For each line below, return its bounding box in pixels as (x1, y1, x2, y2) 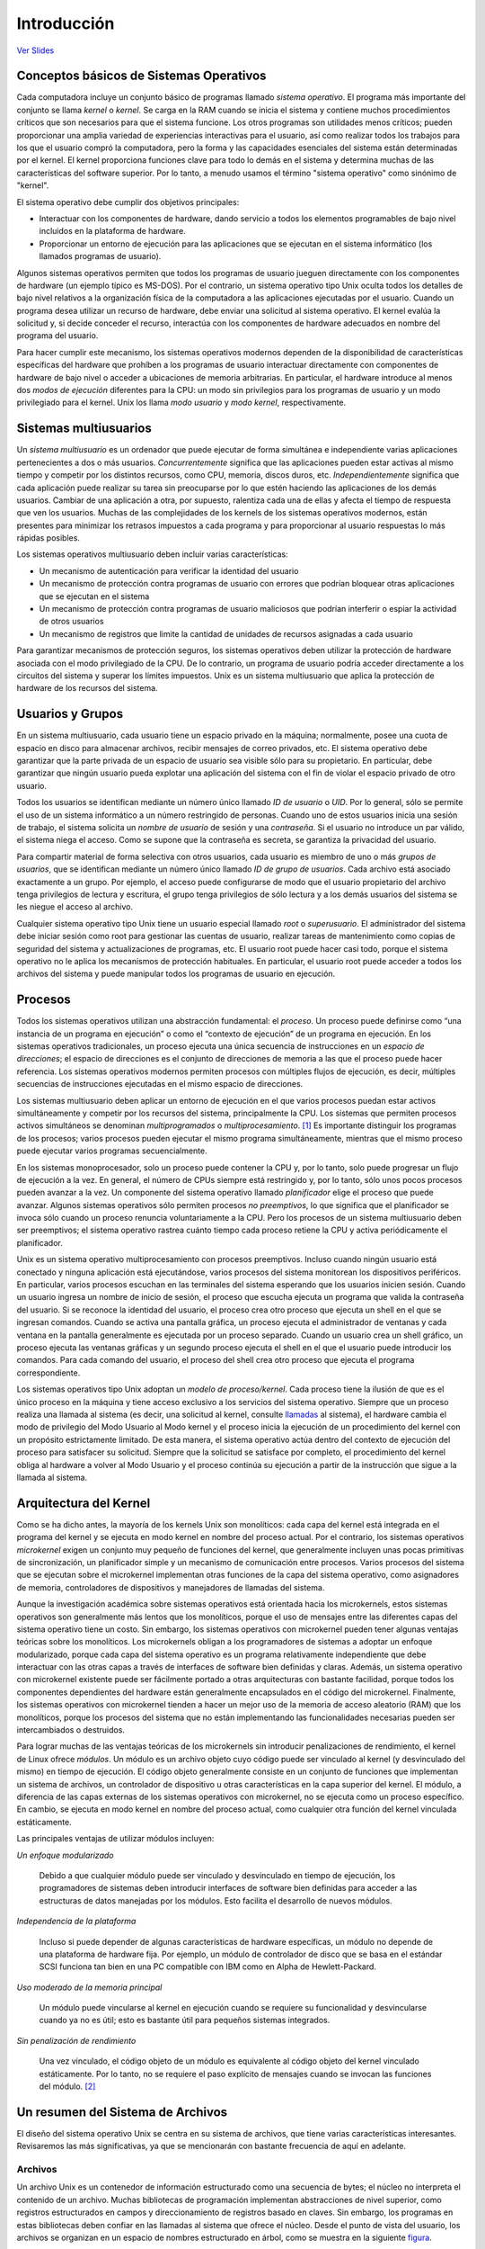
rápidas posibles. (16, 533, 81, 543)
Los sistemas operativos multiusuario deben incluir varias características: (16, 549, 289, 560)
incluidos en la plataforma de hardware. (39, 226, 186, 237)
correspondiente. (16, 1367, 81, 1378)
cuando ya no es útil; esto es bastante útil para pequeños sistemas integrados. (39, 2015, 331, 2026)
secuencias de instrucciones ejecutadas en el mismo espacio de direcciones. (16, 1079, 304, 1089)
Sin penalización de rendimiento (16, 2035, 137, 2046)
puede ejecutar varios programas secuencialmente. (16, 1145, 207, 1156)
